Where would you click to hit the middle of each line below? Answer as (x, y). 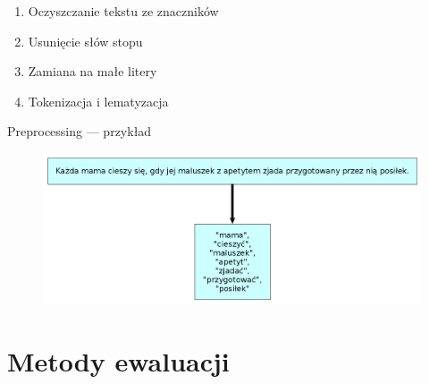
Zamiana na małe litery (93, 71)
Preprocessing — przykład (80, 131)
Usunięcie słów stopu (85, 41)
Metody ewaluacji (118, 361)
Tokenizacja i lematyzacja (98, 101)
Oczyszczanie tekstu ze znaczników (123, 11)
